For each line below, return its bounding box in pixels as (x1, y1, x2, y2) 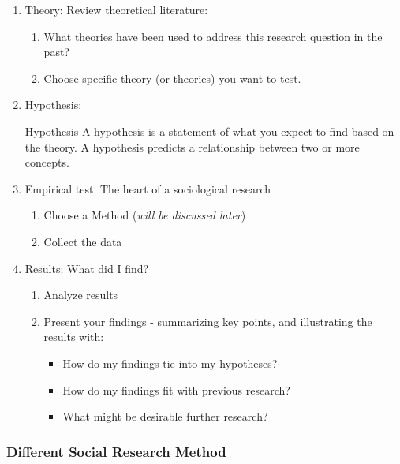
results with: (43, 328, 104, 345)
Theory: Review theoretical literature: (24, 2, 208, 17)
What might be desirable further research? (62, 408, 268, 425)
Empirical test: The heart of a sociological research (24, 180, 271, 196)
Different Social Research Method (6, 441, 226, 461)
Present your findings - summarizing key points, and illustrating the (43, 312, 372, 329)
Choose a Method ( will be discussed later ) (43, 207, 246, 223)
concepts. (24, 154, 69, 170)
